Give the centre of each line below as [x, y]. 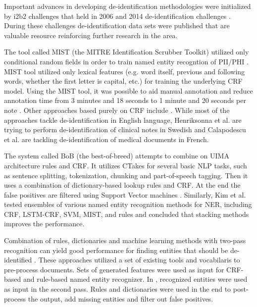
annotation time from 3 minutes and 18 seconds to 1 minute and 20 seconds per [125, 100]
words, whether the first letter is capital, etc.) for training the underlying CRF [123, 81]
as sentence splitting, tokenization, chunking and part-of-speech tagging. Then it [126, 175]
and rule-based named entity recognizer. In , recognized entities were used [135, 279]
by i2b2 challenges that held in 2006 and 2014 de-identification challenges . [117, 16]
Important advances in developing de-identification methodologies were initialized [128, 6]
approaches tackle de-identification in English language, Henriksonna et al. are [123, 120]
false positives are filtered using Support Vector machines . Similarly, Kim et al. [125, 194]
